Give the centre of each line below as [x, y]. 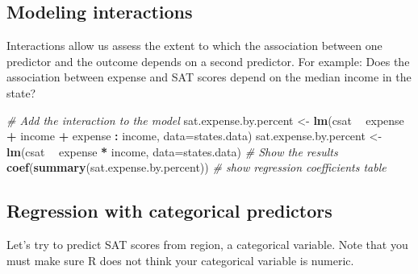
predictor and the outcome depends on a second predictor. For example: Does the [208, 61]
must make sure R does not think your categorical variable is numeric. [180, 260]
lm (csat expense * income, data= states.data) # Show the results [172, 151]
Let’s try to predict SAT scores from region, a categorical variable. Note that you [207, 245]
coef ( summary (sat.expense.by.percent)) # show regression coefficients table [196, 167]
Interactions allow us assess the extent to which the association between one [194, 46]
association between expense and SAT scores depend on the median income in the [209, 77]
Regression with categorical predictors [169, 211]
